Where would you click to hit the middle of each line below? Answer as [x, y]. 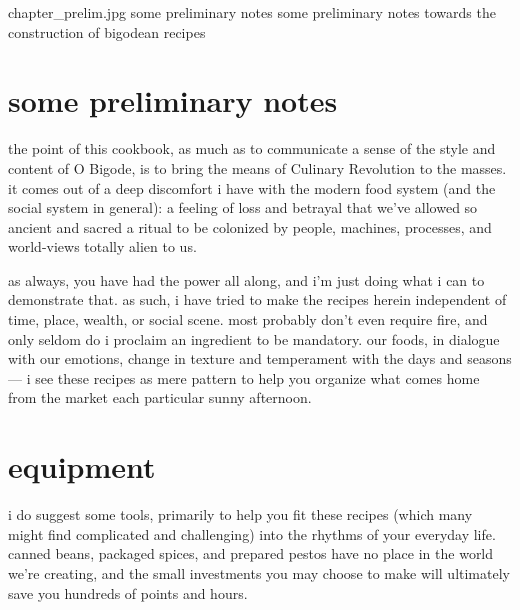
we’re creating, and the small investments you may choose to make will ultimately [259, 572]
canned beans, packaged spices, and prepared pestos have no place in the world [251, 553]
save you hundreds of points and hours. [128, 592]
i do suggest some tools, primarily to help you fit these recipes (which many [240, 514]
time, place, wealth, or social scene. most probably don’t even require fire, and [248, 319]
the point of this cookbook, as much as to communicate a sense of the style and [252, 148]
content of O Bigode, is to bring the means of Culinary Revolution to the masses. [257, 167]
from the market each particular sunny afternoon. [160, 397]
